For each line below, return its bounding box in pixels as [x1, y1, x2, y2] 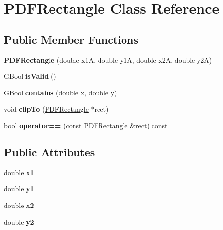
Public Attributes [4, 144, 95, 159]
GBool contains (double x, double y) [4, 87, 117, 97]
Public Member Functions [4, 31, 138, 46]
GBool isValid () [4, 71, 56, 81]
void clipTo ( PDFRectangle [4, 104, 89, 114]
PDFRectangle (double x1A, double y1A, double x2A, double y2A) [4, 54, 212, 65]
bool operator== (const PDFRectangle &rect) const [4, 120, 168, 130]
